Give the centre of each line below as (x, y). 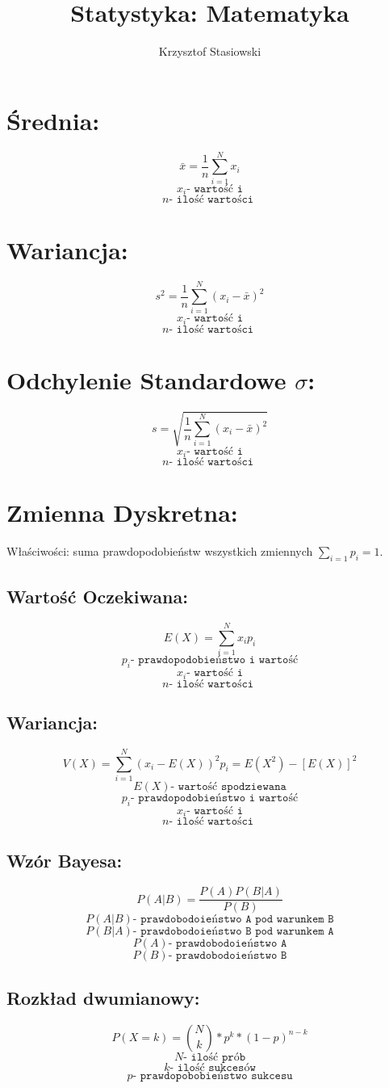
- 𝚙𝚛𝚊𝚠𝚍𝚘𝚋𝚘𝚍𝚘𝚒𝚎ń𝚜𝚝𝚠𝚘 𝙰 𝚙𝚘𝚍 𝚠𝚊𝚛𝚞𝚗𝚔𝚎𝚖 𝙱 (233, 920)
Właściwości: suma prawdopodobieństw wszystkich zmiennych (160, 551)
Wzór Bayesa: (65, 860)
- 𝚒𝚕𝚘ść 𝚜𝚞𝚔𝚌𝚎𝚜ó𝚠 (213, 1067)
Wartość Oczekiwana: (97, 597)
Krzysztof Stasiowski (210, 51)
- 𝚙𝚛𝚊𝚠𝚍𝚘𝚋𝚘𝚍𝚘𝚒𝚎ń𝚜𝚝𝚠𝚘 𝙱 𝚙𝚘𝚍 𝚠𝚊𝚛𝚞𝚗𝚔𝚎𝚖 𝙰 (233, 932)
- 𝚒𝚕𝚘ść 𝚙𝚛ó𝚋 (215, 1057)
